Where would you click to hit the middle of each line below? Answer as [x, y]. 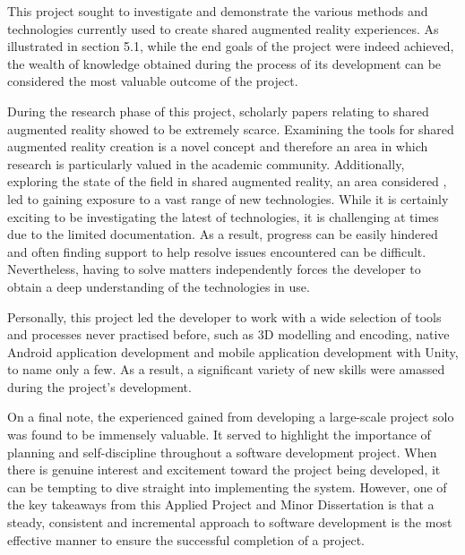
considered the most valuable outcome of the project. [153, 81]
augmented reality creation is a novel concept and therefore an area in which [218, 146]
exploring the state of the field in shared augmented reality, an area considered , [227, 181]
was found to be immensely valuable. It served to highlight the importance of [219, 435]
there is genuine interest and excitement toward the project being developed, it [224, 470]
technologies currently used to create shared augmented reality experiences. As [223, 28]
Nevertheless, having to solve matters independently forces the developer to [214, 269]
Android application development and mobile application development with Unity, [233, 351]
